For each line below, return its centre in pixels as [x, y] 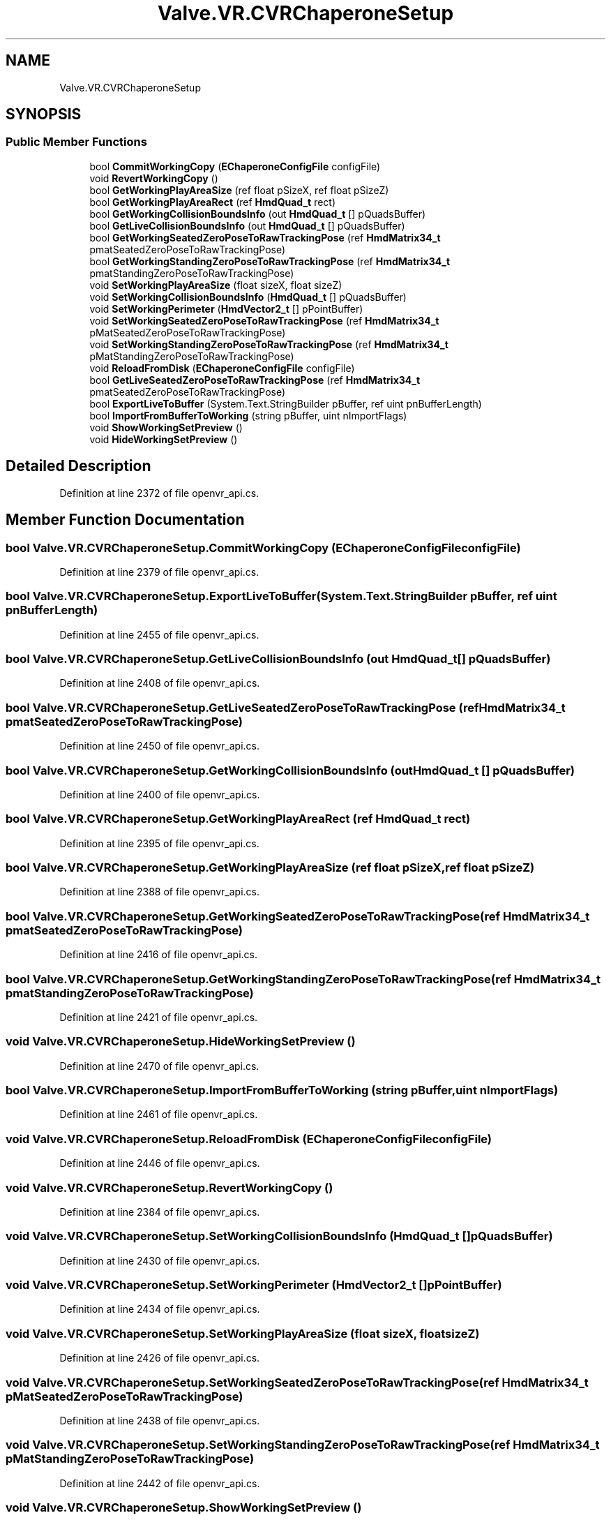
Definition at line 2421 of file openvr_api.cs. [159, 1017]
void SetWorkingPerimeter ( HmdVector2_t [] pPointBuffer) [226, 308]
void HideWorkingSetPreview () [164, 439]
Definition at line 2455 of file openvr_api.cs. [159, 634]
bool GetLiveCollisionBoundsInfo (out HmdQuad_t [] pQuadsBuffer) [247, 225]
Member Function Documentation [125, 520]
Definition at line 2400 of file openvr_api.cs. [160, 794]
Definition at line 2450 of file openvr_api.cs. [160, 746]
